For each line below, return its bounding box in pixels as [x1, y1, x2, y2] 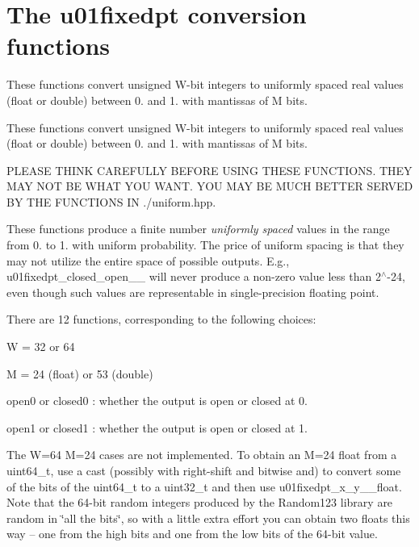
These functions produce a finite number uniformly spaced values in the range [6, 220, 390, 237]
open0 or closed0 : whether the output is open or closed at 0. [6, 392, 308, 409]
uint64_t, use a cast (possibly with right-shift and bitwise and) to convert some [6, 462, 401, 478]
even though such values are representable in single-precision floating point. [6, 283, 379, 300]
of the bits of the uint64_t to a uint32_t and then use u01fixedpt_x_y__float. [6, 478, 402, 495]
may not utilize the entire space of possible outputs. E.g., [6, 252, 290, 269]
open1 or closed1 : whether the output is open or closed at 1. [6, 419, 308, 436]
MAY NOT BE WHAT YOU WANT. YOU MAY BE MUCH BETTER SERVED [6, 177, 413, 194]
